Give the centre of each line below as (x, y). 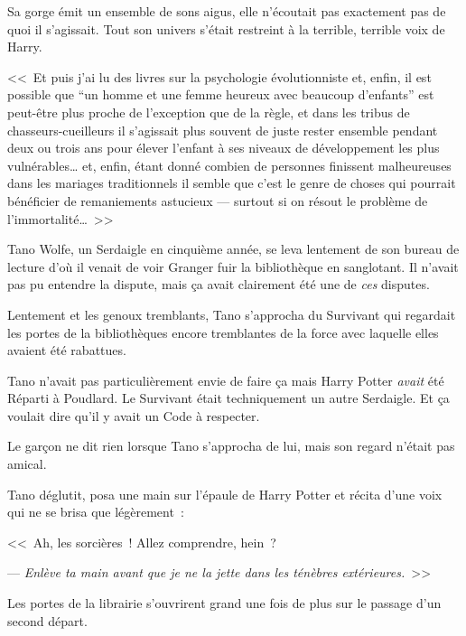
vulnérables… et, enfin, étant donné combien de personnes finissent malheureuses (229, 165)
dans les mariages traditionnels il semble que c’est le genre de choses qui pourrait (232, 183)
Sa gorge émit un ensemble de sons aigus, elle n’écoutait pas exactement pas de (227, 11)
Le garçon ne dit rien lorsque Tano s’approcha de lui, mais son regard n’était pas (231, 446)
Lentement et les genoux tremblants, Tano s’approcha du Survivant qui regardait (232, 314)
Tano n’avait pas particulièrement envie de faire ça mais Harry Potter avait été (226, 380)
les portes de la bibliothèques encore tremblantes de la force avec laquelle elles (223, 332)
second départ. (47, 620)
